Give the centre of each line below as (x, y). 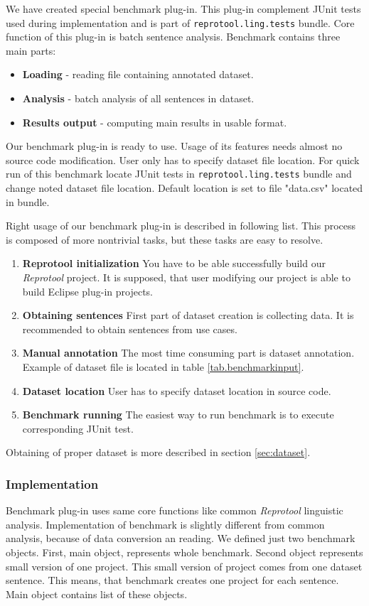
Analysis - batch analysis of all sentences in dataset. (138, 98)
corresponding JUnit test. (78, 428)
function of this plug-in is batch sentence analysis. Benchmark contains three (173, 37)
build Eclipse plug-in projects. (88, 291)
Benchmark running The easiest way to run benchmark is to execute (178, 415)
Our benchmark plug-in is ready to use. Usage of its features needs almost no (174, 146)
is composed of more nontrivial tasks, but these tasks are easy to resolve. (165, 239)
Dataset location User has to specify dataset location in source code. (177, 390)
